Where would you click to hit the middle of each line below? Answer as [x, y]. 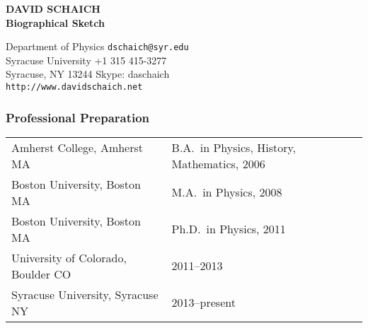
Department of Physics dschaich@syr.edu [97, 46]
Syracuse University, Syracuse [85, 294]
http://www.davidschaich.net [74, 87]
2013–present [203, 303]
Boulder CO [41, 274]
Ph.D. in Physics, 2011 [229, 229]
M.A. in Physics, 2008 [227, 192]
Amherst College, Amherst [77, 147]
